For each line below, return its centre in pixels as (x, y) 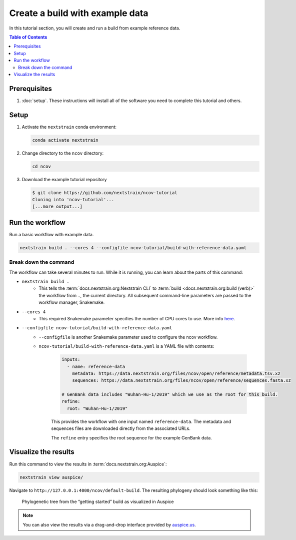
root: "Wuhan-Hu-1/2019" (97, 408)
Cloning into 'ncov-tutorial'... (73, 200)
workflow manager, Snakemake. (72, 302)
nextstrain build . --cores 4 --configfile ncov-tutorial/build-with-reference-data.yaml (133, 247)
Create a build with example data (79, 13)
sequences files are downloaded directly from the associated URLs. (121, 428)
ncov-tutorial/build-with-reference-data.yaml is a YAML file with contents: (126, 346)
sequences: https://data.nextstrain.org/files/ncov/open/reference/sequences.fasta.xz (181, 381)
